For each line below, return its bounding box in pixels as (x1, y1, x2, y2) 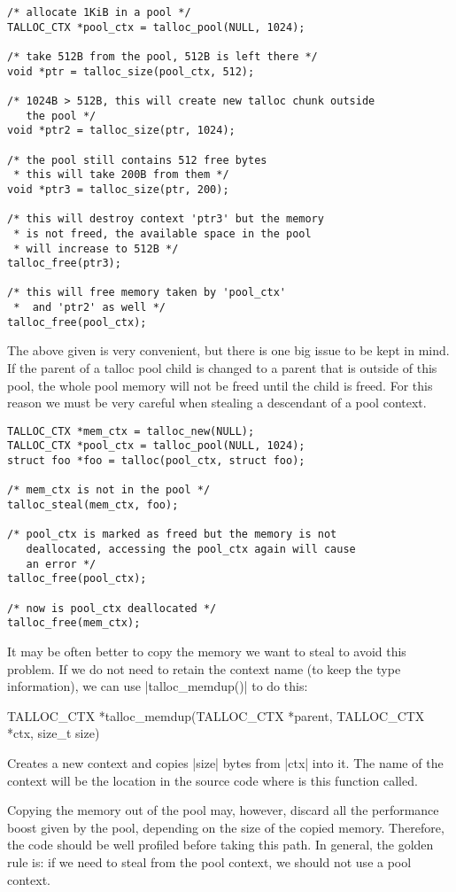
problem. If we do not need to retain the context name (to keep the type (7, 659, 401, 678)
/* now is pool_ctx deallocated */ (7, 601, 217, 615)
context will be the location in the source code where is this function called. (7, 771, 418, 789)
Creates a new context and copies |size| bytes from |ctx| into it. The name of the (7, 753, 444, 772)
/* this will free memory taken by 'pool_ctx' (7, 286, 286, 299)
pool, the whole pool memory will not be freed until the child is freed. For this (7, 376, 433, 394)
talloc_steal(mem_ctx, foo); (7, 499, 179, 512)
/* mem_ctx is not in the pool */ (7, 484, 211, 497)
